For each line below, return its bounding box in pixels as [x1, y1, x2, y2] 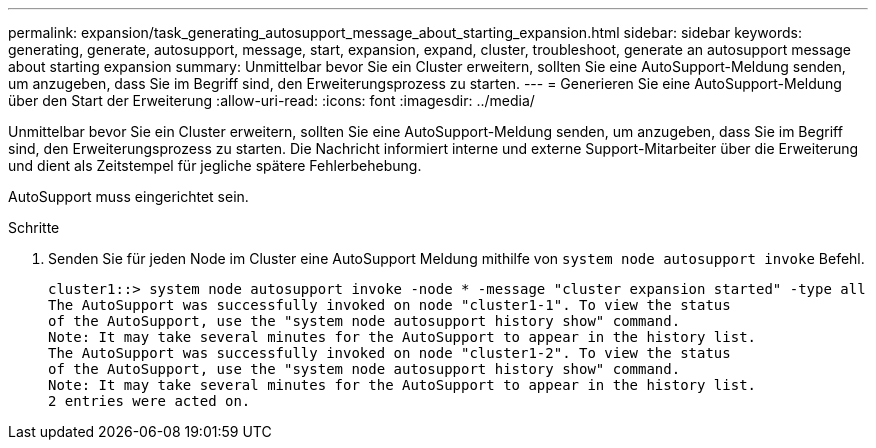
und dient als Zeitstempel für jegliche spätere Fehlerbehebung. [8, 157, 422, 174]
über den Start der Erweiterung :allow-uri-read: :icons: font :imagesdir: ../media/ [8, 92, 535, 109]
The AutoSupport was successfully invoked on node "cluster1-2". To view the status [48, 345, 731, 361]
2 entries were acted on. [48, 393, 251, 409]
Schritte [8, 219, 60, 236]
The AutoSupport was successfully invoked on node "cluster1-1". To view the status [48, 297, 731, 313]
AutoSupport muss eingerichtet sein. [8, 188, 249, 205]
